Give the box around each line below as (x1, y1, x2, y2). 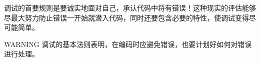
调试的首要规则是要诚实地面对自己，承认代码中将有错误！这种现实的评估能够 (4, 2, 256, 12)
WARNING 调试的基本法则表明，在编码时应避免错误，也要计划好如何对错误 (4, 38, 252, 49)
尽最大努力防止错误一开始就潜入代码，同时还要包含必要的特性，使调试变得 (4, 12, 249, 22)
